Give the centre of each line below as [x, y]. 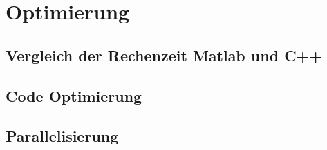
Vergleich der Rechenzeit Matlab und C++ [164, 55]
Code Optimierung [74, 95]
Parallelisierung [62, 136]
